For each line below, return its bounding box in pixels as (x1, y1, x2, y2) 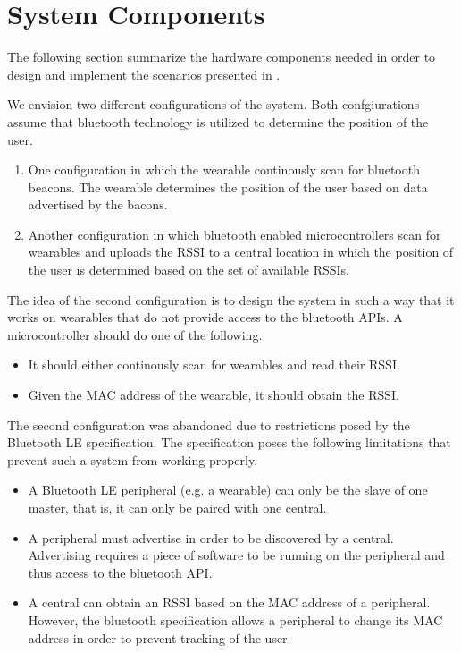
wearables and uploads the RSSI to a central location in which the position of (28, 242, 454, 261)
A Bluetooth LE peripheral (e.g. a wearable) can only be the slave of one (28, 480, 428, 499)
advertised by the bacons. (28, 195, 168, 214)
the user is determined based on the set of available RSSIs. (28, 260, 349, 279)
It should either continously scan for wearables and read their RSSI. (28, 355, 400, 374)
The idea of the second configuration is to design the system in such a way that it (7, 290, 455, 309)
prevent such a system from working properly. (7, 450, 258, 469)
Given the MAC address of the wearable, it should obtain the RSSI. (28, 386, 399, 404)
